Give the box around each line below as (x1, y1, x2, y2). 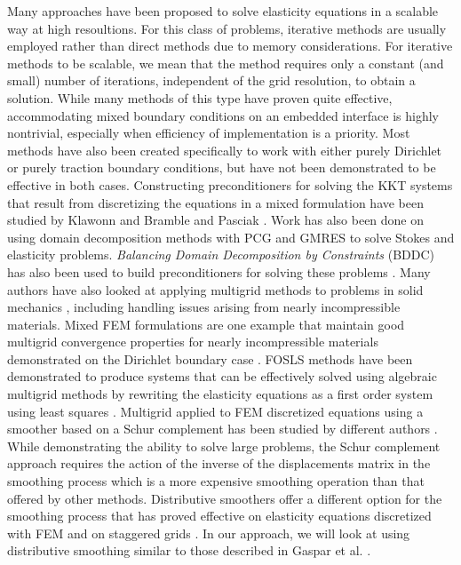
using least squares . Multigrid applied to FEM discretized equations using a (7, 402, 424, 420)
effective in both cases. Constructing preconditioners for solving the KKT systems (7, 175, 453, 194)
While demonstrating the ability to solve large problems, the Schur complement (7, 436, 441, 455)
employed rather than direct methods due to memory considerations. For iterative (7, 36, 453, 55)
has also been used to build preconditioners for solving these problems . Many (7, 262, 431, 281)
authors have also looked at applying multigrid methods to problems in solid (7, 280, 424, 298)
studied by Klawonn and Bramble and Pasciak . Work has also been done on (7, 211, 425, 229)
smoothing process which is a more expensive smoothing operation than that (7, 472, 425, 490)
